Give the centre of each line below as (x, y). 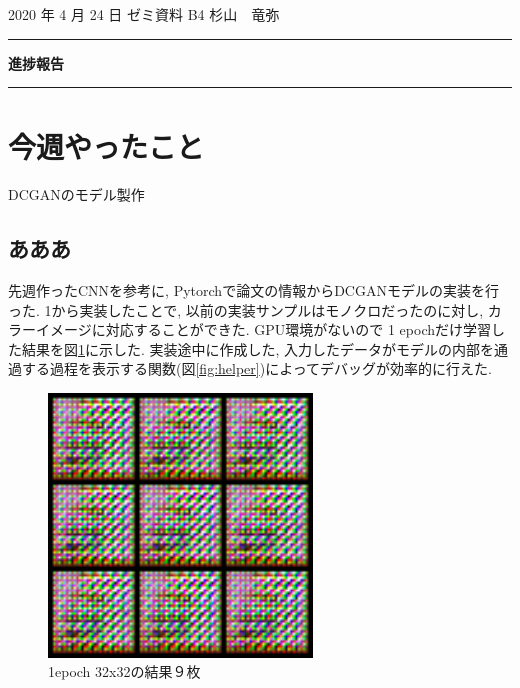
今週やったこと (106, 146)
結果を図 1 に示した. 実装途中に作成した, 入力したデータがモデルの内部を (258, 348)
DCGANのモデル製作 (76, 194)
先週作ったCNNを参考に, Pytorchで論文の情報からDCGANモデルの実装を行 (253, 290)
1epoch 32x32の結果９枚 (124, 671)
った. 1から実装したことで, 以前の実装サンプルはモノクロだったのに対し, (246, 309)
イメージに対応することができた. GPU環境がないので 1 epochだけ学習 (263, 329)
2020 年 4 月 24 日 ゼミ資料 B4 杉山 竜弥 (144, 14)
